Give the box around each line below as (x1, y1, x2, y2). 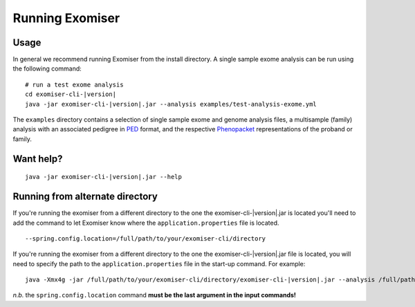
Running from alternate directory (12, 191, 158, 203)
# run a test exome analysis (25, 80, 124, 89)
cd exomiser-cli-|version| (25, 91, 117, 98)
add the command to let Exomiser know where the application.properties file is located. (12, 218, 279, 227)
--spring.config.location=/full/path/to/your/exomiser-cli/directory (25, 234, 266, 242)
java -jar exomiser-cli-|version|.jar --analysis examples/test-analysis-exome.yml (25, 100, 317, 108)
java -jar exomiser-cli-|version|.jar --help (25, 173, 183, 181)
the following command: (12, 64, 82, 73)
